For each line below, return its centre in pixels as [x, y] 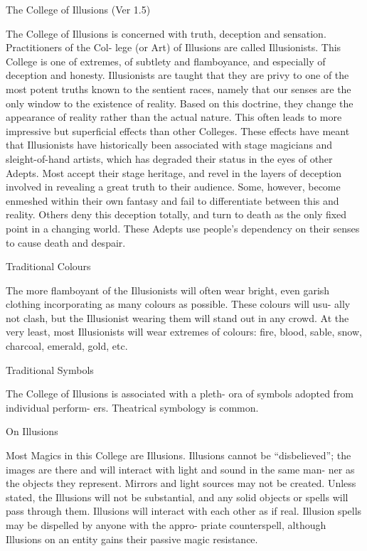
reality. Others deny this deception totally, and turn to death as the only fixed [176, 214]
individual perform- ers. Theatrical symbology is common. [132, 407]
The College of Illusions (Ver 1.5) [78, 9]
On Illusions [32, 431]
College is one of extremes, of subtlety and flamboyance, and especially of [166, 61]
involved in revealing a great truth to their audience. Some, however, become [173, 187]
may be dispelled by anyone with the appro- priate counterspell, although [166, 525]
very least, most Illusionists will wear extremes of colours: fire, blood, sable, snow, [184, 332]
